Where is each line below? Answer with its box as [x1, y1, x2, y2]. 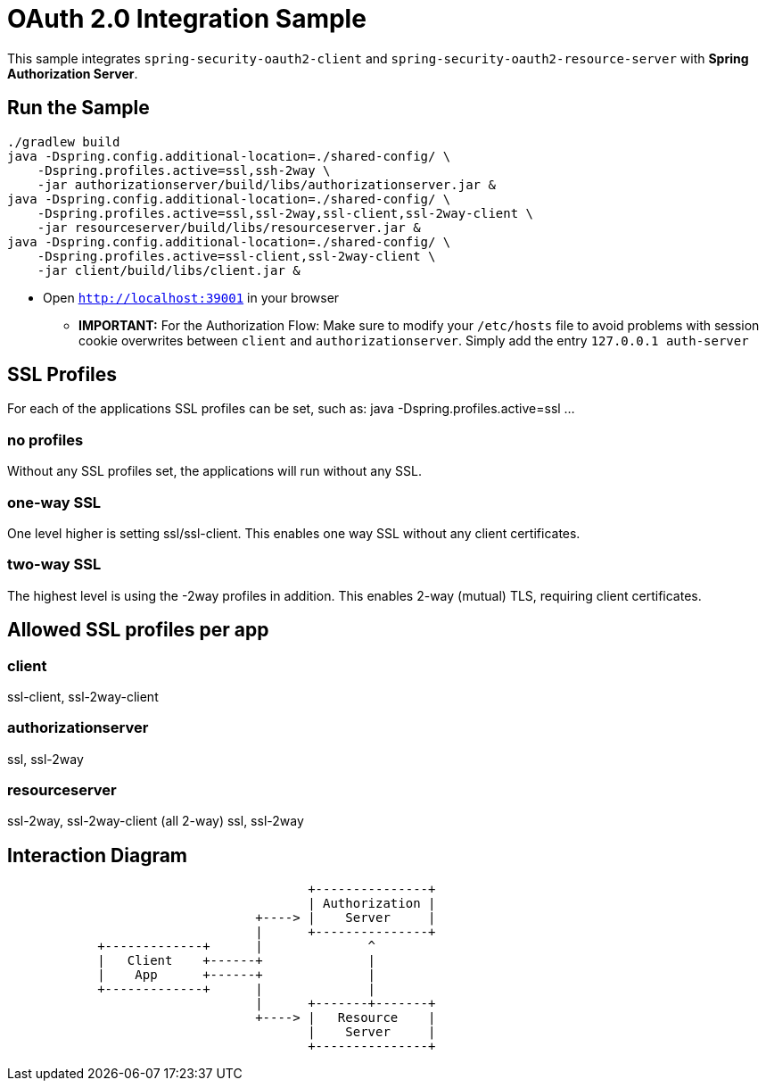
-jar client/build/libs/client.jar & [37, 262, 301, 278]
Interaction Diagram [7, 843, 188, 867]
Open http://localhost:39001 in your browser [43, 289, 340, 305]
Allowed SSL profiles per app [7, 619, 269, 642]
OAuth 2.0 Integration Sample [7, 4, 367, 34]
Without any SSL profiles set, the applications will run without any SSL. [7, 463, 422, 479]
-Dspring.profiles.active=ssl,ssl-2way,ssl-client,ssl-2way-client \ [37, 205, 534, 220]
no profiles [7, 430, 84, 449]
